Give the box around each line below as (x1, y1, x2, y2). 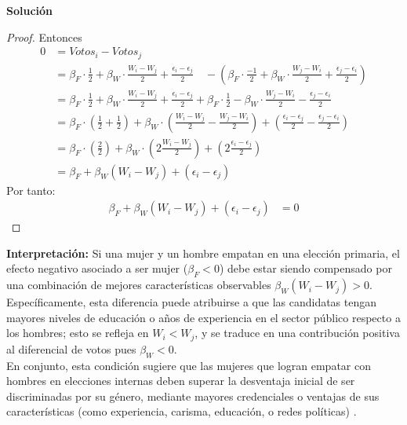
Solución (6, 2, 53, 18)
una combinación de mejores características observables (6, 277, 271, 293)
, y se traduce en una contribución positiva (194, 324, 400, 341)
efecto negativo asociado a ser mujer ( (6, 260, 188, 277)
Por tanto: (6, 181, 56, 198)
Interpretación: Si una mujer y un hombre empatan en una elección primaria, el (6, 244, 400, 261)
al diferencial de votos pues (6, 340, 136, 357)
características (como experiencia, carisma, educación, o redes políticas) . (6, 403, 357, 420)
